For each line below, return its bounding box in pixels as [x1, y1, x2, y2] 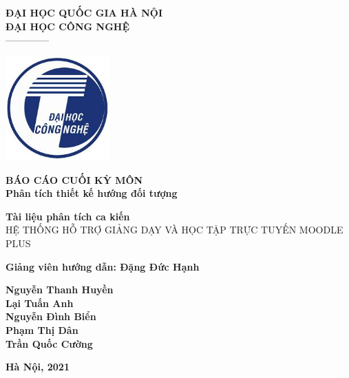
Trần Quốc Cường [6, 336, 93, 350]
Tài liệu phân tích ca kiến [6, 209, 130, 223]
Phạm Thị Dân [6, 322, 78, 337]
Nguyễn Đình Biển [6, 309, 96, 324]
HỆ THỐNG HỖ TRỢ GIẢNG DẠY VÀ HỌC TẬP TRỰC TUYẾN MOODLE [6, 222, 343, 237]
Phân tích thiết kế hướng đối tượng [6, 186, 178, 200]
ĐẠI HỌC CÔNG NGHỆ [6, 19, 130, 33]
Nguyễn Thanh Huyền [6, 282, 114, 297]
